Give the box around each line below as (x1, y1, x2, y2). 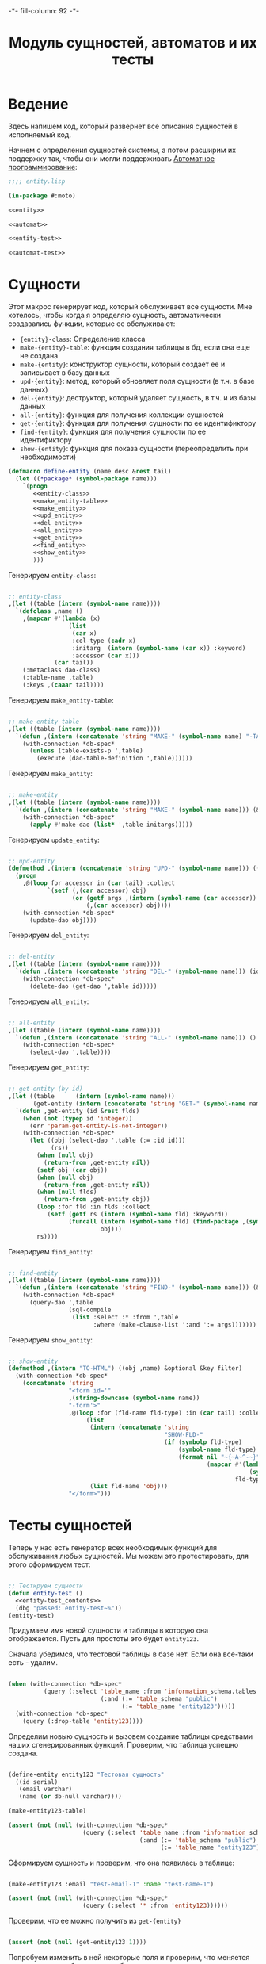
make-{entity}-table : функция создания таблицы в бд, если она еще (19, 343, 251, 352)
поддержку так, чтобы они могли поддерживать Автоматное (8, 153, 215, 163)
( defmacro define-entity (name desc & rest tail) (8, 468, 172, 476)
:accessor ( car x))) (71, 652, 140, 660)
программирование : (8, 162, 78, 171)
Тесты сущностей (8, 1517, 132, 1535)
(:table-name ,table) (22, 674, 93, 682)
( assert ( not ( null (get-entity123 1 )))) (8, 1939, 147, 1947)
